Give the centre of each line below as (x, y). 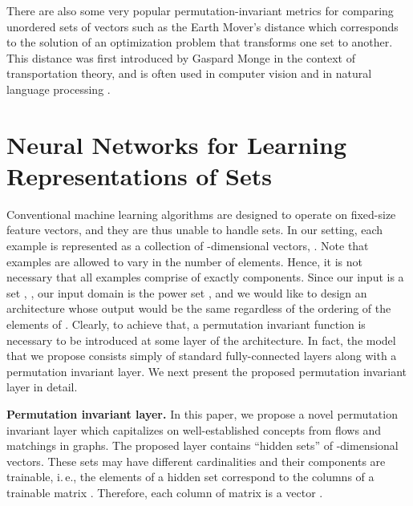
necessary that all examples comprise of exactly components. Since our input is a (205, 277)
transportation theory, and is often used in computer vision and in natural (189, 73)
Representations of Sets (139, 175)
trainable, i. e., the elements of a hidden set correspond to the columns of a (190, 477)
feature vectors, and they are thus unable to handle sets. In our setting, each (195, 230)
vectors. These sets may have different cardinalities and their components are (196, 461)
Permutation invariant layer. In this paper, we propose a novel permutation (202, 414)
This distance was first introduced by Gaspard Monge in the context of (181, 57)
